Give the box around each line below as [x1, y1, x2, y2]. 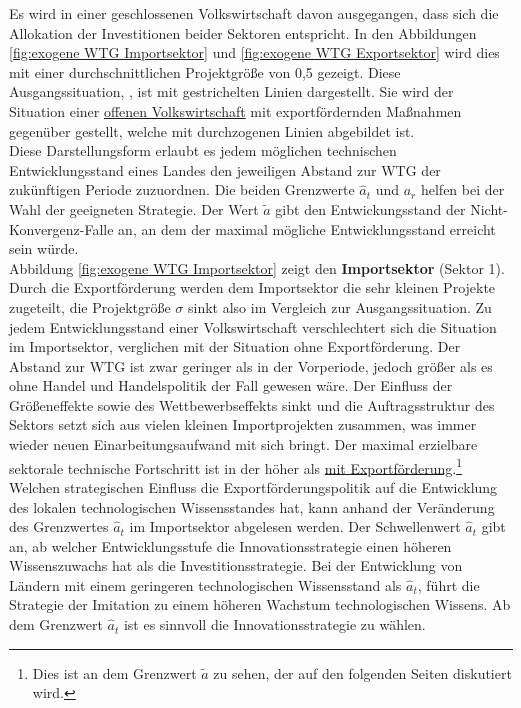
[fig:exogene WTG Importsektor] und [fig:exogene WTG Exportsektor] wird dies [9, 42, 500, 63]
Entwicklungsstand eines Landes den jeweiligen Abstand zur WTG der [9, 159, 441, 180]
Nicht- [470, 198, 508, 219]
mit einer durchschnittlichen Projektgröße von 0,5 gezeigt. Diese [9, 61, 401, 82]
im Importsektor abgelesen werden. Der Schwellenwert [129, 516, 461, 537]
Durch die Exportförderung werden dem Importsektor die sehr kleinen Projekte [9, 277, 496, 298]
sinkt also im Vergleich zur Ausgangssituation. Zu [188, 296, 492, 317]
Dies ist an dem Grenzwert [32, 662, 197, 683]
